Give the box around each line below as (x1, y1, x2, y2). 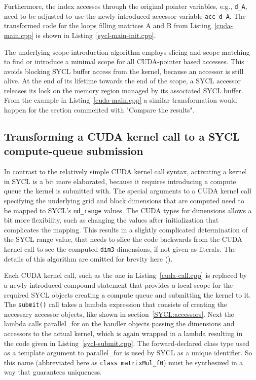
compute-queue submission (4, 143, 144, 158)
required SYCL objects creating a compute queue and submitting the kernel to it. (4, 289, 251, 300)
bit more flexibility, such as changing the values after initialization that (4, 215, 219, 225)
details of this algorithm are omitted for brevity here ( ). (4, 253, 173, 264)
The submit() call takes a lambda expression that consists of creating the (4, 299, 227, 309)
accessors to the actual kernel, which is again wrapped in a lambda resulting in (4, 328, 243, 338)
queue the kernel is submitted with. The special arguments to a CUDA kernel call (4, 186, 252, 196)
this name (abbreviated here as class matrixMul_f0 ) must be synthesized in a (4, 357, 243, 367)
